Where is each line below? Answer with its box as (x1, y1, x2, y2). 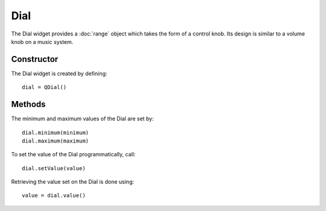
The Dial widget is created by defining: (11, 70, 107, 77)
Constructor (11, 54, 59, 64)
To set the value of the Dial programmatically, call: (11, 151, 136, 158)
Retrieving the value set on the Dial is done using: (11, 178, 134, 186)
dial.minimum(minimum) (22, 129, 89, 136)
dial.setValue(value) (22, 165, 86, 171)
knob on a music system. (11, 38, 74, 45)
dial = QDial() (22, 84, 67, 91)
